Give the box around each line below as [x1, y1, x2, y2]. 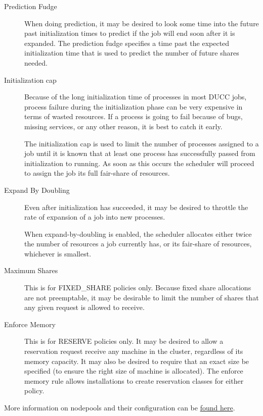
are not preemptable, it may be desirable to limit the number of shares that [24, 292, 259, 302]
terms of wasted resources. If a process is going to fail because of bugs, [24, 111, 243, 122]
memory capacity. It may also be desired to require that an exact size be [24, 355, 249, 366]
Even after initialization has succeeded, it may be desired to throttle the [24, 201, 248, 212]
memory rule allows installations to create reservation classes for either [24, 375, 244, 386]
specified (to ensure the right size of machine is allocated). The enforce [24, 366, 243, 376]
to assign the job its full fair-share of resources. [24, 168, 170, 178]
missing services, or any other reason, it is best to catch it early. [24, 121, 223, 131]
